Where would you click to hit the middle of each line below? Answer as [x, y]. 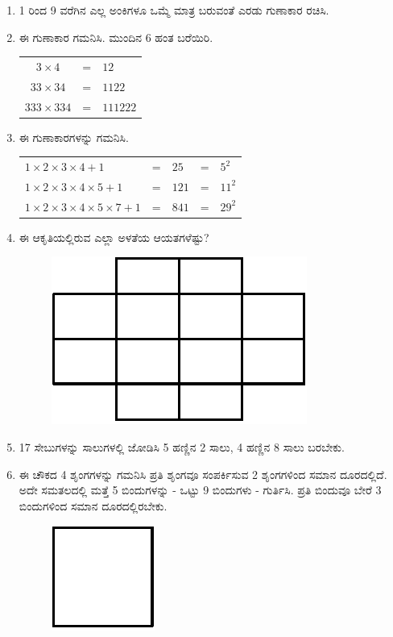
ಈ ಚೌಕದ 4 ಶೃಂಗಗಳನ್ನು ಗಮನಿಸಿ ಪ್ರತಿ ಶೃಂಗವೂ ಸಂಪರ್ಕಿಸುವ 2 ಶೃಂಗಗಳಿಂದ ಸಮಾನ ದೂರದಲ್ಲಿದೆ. [203, 474]
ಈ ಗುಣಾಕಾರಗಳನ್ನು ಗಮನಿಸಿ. [74, 137]
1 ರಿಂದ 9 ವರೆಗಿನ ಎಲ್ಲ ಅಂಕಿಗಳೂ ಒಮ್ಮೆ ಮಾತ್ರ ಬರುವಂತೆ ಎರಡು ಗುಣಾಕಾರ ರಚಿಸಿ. [174, 10]
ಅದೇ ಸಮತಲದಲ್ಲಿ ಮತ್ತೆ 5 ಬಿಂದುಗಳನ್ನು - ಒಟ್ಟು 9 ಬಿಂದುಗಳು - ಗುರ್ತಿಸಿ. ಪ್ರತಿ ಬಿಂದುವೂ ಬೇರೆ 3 [200, 490]
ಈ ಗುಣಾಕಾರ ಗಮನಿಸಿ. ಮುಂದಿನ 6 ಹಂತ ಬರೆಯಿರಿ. [116, 37]
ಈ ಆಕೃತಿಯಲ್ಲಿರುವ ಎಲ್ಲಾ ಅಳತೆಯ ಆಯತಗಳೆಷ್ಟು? [114, 237]
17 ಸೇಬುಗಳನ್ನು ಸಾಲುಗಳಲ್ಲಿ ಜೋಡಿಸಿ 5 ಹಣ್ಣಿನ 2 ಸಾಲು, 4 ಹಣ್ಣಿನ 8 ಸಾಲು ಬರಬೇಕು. [182, 447]
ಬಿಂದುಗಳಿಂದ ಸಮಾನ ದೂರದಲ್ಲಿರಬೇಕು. [93, 505]
